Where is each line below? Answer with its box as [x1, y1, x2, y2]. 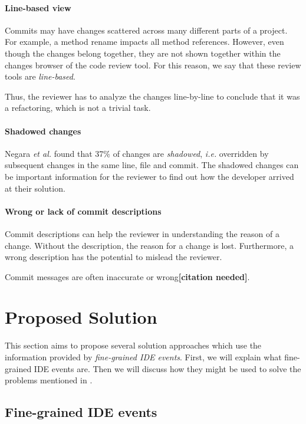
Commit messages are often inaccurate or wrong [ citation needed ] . [5, 270, 250, 282]
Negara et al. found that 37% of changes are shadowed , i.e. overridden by [5, 147, 269, 159]
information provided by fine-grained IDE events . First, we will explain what [5, 351, 282, 363]
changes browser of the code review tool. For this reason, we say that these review [5, 58, 301, 71]
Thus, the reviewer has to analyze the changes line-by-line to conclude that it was [5, 90, 300, 102]
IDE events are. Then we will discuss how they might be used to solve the [34, 362, 301, 374]
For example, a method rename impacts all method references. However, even [5, 35, 284, 48]
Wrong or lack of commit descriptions [5, 205, 162, 217]
